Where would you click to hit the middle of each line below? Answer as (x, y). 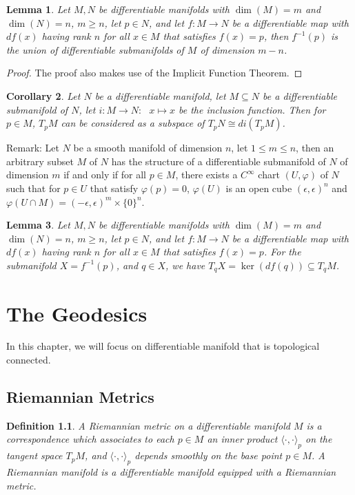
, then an (315, 148)
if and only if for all (105, 175)
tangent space (34, 455)
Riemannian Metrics (80, 397)
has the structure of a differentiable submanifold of (219, 161)
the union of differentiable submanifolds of (95, 49)
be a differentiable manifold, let (160, 95)
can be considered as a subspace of (133, 123)
